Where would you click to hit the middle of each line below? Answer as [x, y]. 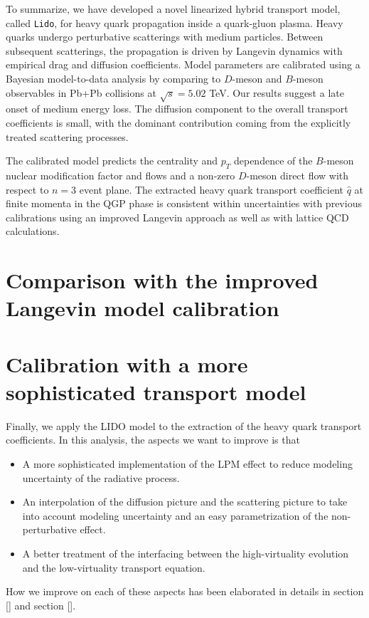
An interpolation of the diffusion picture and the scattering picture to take [185, 502]
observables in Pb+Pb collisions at [81, 92]
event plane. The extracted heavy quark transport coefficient [211, 189]
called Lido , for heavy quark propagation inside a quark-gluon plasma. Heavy [175, 22]
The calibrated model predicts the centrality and [112, 161]
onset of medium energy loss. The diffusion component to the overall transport [177, 109]
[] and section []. [41, 605]
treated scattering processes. [67, 136]
